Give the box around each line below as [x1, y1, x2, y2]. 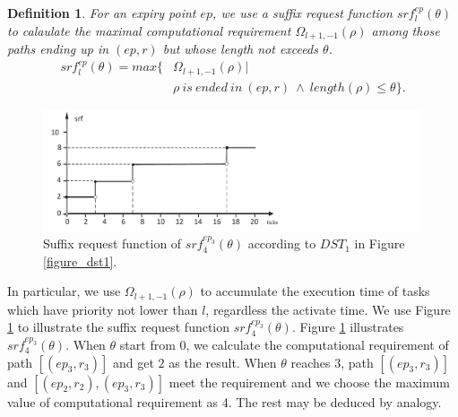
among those [371, 21, 440, 39]
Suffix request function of [43, 234, 182, 253]
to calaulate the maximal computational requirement [7, 21, 291, 39]
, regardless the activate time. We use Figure [205, 300, 451, 318]
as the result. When [169, 352, 277, 371]
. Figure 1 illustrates [291, 317, 404, 336]
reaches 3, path [290, 352, 374, 371]
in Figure [354, 234, 405, 253]
